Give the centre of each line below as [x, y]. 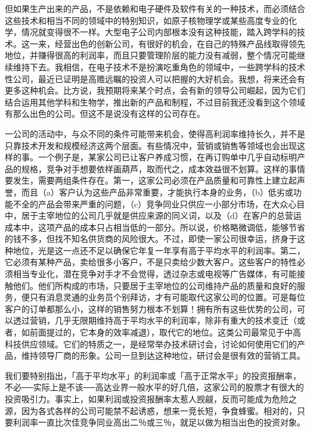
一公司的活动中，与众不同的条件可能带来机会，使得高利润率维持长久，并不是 [155, 133]
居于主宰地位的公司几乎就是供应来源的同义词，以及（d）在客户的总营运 [161, 215]
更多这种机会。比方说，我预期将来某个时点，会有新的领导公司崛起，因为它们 [155, 90]
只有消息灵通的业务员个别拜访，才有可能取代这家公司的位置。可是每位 [167, 297]
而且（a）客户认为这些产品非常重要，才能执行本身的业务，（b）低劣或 [157, 192]
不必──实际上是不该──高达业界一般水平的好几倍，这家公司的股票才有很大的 [154, 387]
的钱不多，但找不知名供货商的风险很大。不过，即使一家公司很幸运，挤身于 [151, 239]
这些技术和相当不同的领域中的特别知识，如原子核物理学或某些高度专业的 [147, 20]
